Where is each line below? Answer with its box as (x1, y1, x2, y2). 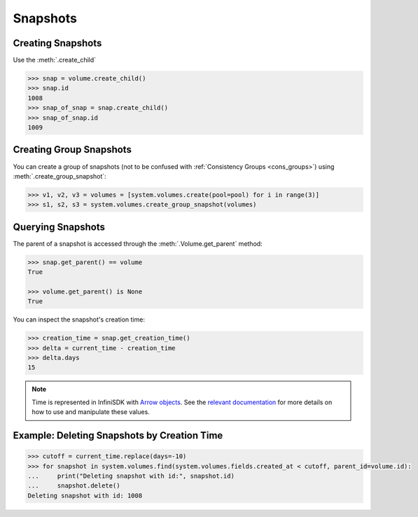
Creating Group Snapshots (13, 144, 132, 156)
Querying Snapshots (13, 221, 105, 233)
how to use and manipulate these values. (32, 408, 150, 416)
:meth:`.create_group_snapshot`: (13, 172, 106, 180)
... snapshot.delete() (27, 482, 120, 490)
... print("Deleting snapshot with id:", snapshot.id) (27, 472, 235, 480)
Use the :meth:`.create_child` (13, 56, 97, 64)
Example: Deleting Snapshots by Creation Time (13, 429, 223, 441)
